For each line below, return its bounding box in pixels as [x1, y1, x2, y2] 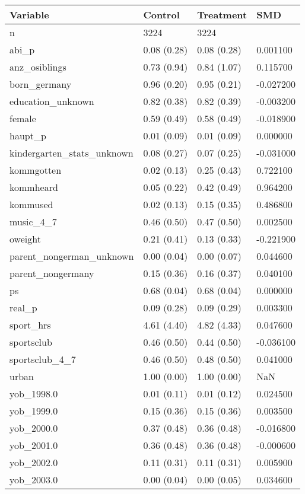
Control [143, 8, 180, 21]
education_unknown [9, 94, 94, 108]
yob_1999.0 [9, 404, 58, 417]
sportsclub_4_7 [9, 352, 76, 366]
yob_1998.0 [9, 387, 58, 400]
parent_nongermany [9, 266, 94, 280]
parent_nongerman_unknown [9, 249, 134, 263]
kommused [9, 197, 53, 211]
